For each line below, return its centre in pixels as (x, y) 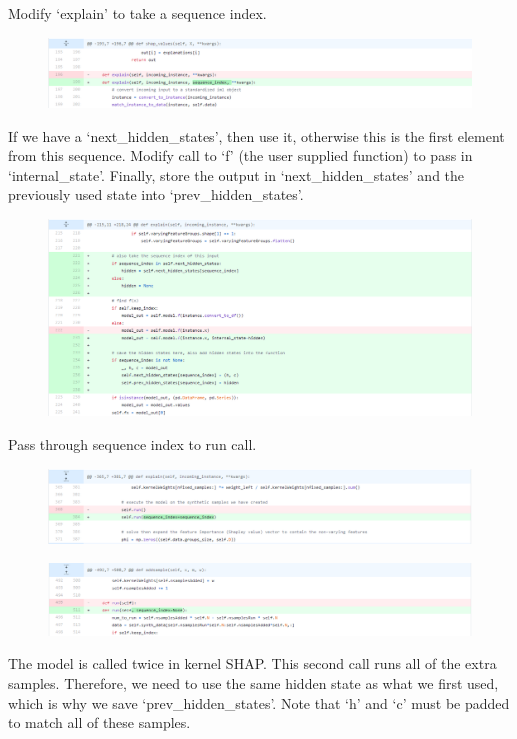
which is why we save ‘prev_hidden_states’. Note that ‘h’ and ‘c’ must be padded (259, 702)
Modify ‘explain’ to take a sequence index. (137, 13)
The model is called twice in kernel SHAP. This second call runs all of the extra (252, 663)
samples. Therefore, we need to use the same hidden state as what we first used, (253, 683)
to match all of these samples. (99, 722)
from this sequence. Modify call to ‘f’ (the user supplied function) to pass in (240, 155)
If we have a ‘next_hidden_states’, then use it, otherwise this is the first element (256, 135)
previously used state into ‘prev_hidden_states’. (156, 194)
